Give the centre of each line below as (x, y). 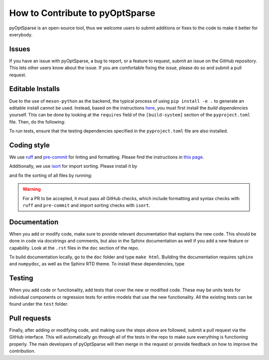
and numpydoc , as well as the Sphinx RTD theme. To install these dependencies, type (97, 264)
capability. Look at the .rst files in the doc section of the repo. (74, 248)
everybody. (21, 34)
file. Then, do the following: (37, 121)
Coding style (29, 145)
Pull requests (30, 318)
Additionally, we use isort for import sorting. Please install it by (73, 166)
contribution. (22, 351)
